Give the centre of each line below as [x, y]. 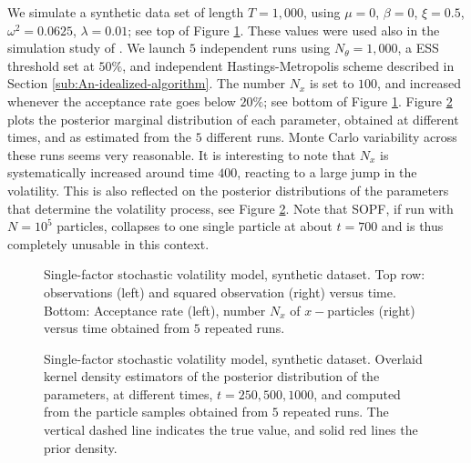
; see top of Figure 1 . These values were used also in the [284, 30]
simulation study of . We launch [97, 48]
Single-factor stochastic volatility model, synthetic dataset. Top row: [235, 274]
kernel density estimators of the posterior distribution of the [212, 376]
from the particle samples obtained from [156, 412]
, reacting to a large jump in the [327, 172]
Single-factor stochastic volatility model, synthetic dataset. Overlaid [233, 358]
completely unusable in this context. [108, 243]
